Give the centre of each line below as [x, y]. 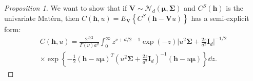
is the [235, 8]
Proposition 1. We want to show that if [66, 8]
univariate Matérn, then [42, 18]
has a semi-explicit [220, 18]
